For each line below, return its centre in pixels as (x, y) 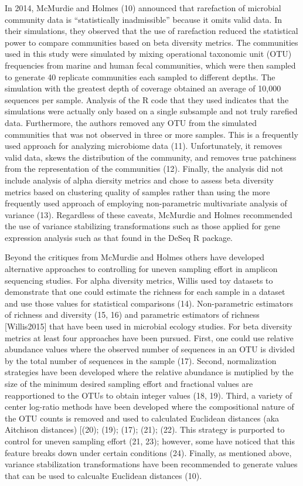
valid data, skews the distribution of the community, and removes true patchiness (151, 157)
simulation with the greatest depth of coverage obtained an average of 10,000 (143, 88)
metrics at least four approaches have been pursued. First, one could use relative (149, 337)
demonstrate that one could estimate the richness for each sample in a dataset (145, 292)
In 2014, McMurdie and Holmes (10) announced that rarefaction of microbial (143, 8)
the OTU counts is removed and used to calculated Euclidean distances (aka (142, 418)
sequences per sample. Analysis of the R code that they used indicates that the (147, 99)
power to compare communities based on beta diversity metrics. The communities (151, 42)
